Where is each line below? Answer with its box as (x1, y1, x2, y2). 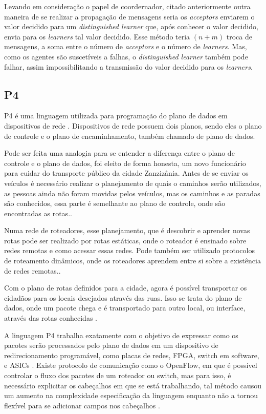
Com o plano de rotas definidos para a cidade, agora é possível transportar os (4, 282, 247, 293)
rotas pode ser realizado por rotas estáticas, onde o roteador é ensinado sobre (4, 235, 247, 245)
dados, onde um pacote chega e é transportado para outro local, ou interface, (4, 302, 246, 313)
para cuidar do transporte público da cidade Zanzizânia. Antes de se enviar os (4, 168, 249, 178)
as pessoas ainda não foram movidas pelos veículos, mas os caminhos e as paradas (4, 188, 260, 198)
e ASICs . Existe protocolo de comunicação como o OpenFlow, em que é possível (4, 360, 257, 370)
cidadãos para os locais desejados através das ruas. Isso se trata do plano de (4, 292, 242, 303)
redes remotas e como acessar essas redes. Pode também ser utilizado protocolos (4, 245, 255, 256)
